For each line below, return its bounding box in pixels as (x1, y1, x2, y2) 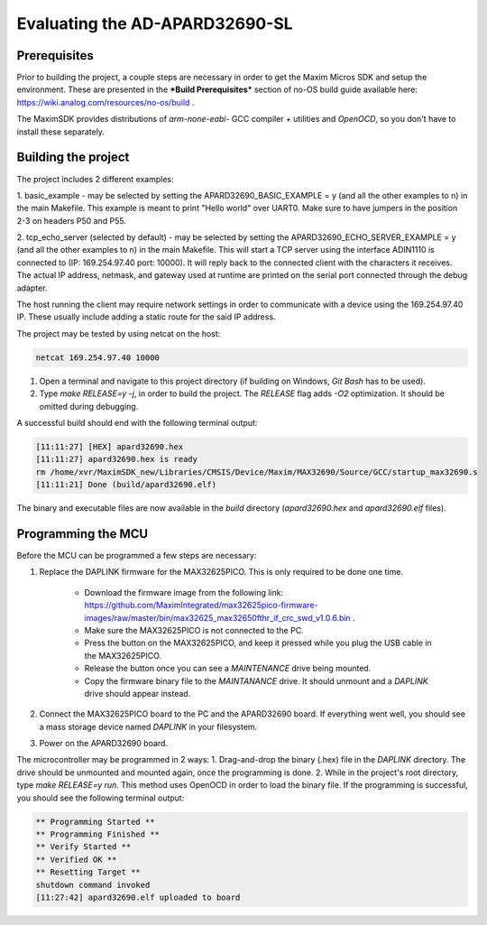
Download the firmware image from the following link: (84, 587, 284, 597)
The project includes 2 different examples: (16, 173, 175, 184)
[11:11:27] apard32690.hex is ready (35, 454, 198, 465)
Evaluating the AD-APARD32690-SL (16, 14, 293, 33)
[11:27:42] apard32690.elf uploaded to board (35, 892, 241, 902)
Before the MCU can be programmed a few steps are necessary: (16, 550, 257, 561)
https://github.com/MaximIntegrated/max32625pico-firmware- (84, 600, 318, 611)
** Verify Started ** (35, 842, 132, 852)
